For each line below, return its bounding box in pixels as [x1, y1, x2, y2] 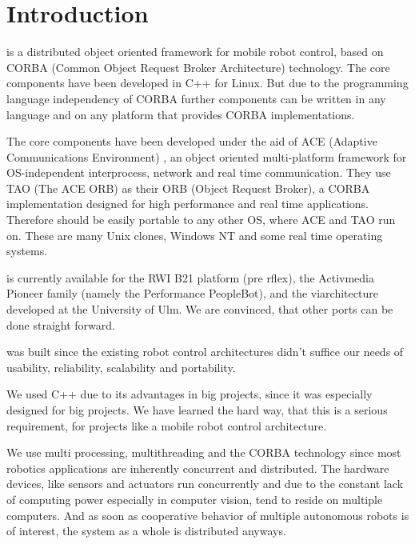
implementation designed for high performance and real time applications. [6, 195, 369, 212]
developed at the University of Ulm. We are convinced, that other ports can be [6, 301, 393, 318]
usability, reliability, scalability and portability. [6, 358, 236, 375]
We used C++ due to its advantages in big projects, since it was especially [6, 386, 373, 402]
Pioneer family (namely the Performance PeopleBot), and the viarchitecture [6, 285, 378, 302]
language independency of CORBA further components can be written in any [6, 90, 386, 106]
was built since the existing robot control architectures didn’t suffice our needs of [6, 343, 404, 360]
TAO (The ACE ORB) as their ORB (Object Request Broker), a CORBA [6, 179, 370, 196]
